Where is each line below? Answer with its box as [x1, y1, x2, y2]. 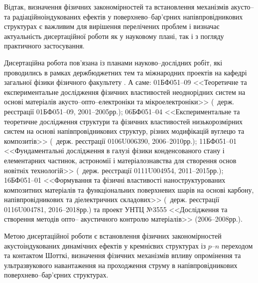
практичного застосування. [4, 40, 85, 51]
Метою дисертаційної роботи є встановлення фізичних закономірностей [4, 231, 222, 241]
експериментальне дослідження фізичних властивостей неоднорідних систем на [4, 86, 246, 97]
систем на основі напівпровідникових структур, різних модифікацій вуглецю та [4, 126, 245, 136]
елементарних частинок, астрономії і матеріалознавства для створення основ [4, 155, 237, 165]
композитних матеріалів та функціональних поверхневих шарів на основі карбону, [4, 184, 254, 195]
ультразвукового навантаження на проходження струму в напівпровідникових [4, 260, 238, 270]
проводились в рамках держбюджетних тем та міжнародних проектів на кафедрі [4, 67, 247, 77]
